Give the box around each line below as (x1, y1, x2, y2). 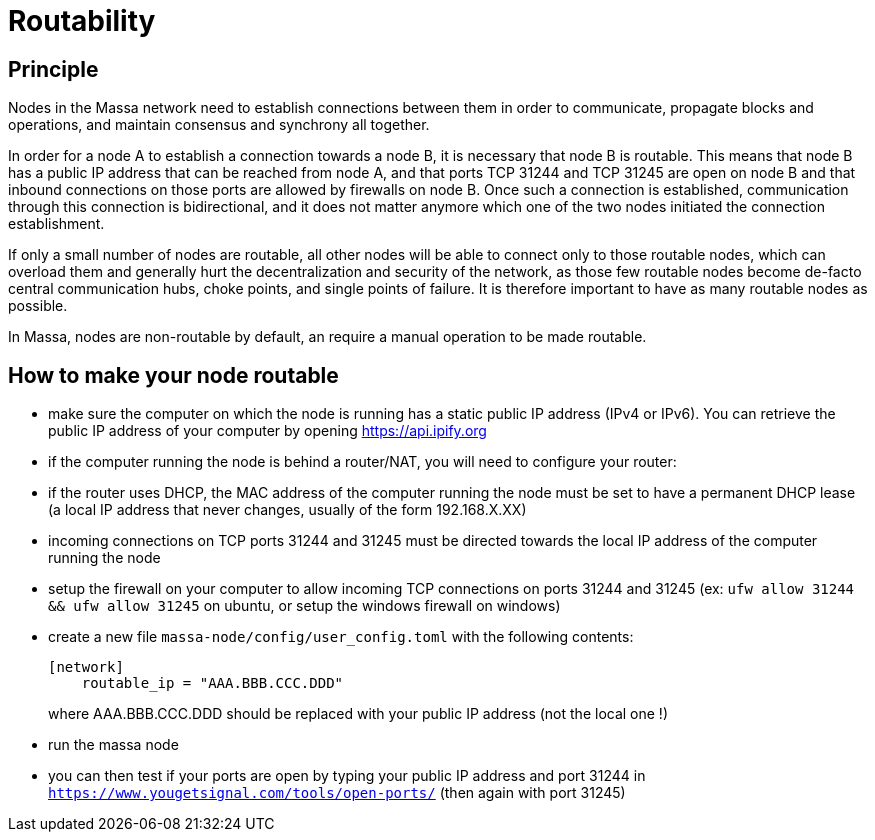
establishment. (8, 215, 105, 233)
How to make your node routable (8, 362, 339, 388)
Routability (8, 4, 156, 38)
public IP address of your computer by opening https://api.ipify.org (48, 422, 487, 440)
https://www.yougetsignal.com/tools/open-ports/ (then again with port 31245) (48, 784, 626, 802)
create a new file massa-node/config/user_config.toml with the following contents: (48, 628, 634, 646)
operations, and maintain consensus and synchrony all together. (8, 116, 430, 134)
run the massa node (48, 736, 179, 754)
